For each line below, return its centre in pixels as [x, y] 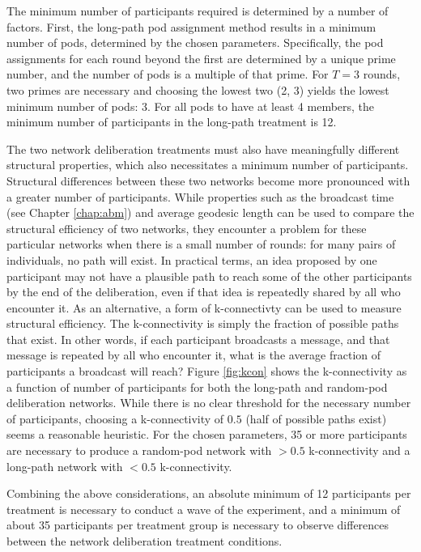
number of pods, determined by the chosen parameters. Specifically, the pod [195, 42]
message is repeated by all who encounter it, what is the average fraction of [194, 355]
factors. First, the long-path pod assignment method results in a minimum [191, 26]
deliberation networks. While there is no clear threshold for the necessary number [209, 403]
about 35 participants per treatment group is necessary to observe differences [198, 525]
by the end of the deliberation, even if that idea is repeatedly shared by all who [204, 292]
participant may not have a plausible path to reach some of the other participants [209, 276]
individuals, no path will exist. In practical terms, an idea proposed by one [192, 259]
